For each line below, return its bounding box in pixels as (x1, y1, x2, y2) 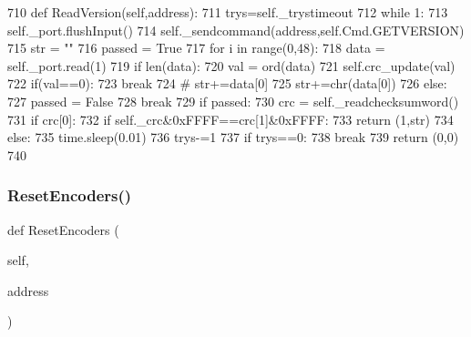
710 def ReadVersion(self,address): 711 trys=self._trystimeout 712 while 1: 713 (7, 3, 448, 21)
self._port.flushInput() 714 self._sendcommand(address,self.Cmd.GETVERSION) (7, 20, 465, 39)
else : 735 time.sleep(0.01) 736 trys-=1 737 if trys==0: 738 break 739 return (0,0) (7, 128, 459, 147)
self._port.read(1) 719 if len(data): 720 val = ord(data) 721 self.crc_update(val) (7, 56, 456, 75)
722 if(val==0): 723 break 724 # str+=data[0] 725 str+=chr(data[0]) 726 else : (7, 74, 447, 93)
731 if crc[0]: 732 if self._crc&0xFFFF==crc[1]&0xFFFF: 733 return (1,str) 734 (7, 109, 454, 128)
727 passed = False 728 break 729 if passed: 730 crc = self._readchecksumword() (7, 91, 459, 110)
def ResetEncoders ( (7, 220, 119, 239)
